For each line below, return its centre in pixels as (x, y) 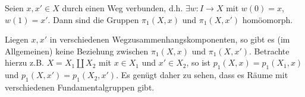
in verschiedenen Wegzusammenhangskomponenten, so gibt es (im (170, 39)
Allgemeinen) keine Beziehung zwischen (77, 51)
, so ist (199, 62)
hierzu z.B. (24, 62)
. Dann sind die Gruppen (93, 19)
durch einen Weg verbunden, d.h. (122, 8)
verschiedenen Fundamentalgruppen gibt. (80, 87)
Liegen (17, 39)
